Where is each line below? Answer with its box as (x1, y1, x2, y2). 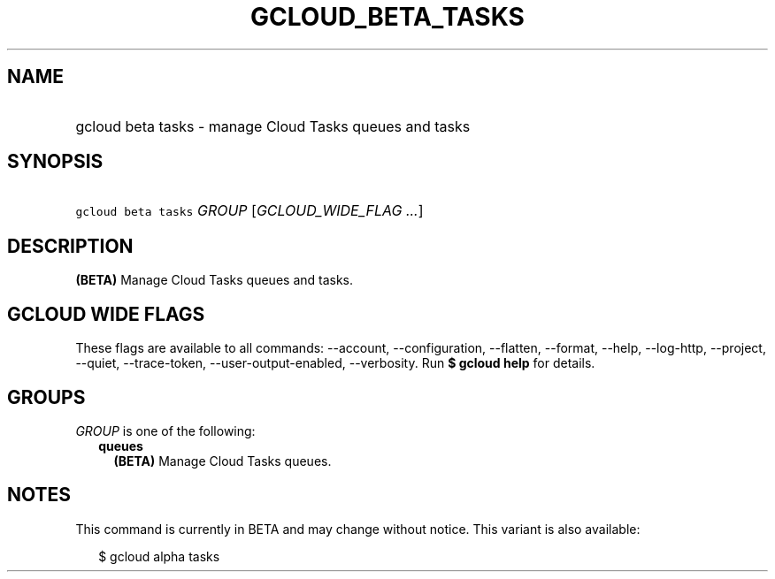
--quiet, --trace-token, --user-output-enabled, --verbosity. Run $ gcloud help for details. (75, 355, 595, 371)
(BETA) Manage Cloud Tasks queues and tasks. (75, 272, 354, 288)
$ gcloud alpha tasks (98, 548, 220, 564)
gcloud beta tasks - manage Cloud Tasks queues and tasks (75, 117, 471, 135)
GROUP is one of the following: (75, 423, 256, 438)
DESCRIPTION (7, 234, 134, 257)
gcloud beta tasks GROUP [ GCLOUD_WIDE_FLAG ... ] (75, 202, 424, 220)
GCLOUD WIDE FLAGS (7, 302, 205, 325)
